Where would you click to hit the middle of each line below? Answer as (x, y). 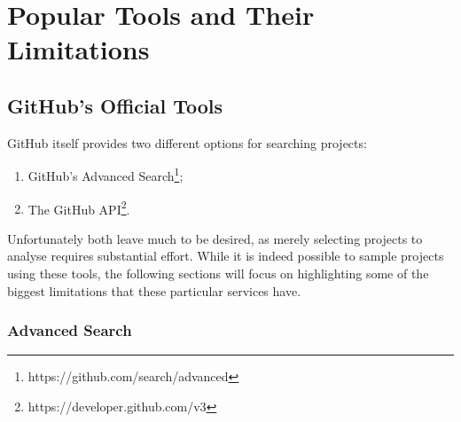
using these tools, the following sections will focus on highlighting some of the (218, 274)
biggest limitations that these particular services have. (154, 290)
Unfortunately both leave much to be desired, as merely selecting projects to (215, 238)
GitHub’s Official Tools (115, 105)
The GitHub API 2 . (79, 207)
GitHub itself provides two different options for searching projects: (187, 142)
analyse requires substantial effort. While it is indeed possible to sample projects (226, 256)
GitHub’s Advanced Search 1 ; (105, 175)
